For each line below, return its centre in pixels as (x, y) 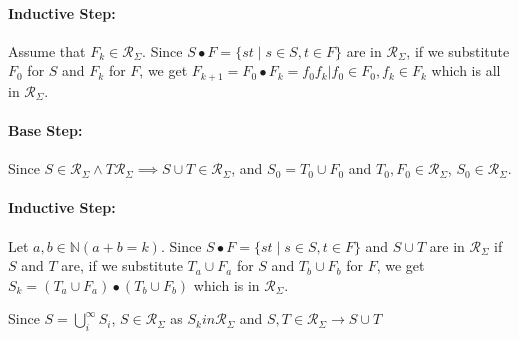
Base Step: (45, 130)
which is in (226, 284)
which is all (466, 70)
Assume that (47, 50)
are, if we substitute (122, 265)
